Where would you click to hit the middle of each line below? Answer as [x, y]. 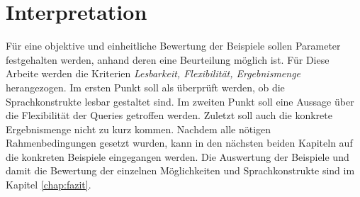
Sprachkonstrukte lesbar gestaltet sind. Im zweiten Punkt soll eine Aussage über [180, 101]
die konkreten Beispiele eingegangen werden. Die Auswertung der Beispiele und [178, 156]
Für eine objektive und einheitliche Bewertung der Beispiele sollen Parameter [173, 46]
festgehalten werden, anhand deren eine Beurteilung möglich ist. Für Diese [168, 59]
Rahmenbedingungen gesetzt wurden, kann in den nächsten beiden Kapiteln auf [179, 143]
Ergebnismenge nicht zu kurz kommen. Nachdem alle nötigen [139, 129]
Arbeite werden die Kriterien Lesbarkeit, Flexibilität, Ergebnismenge [153, 73]
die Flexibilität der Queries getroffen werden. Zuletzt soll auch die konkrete [169, 115]
